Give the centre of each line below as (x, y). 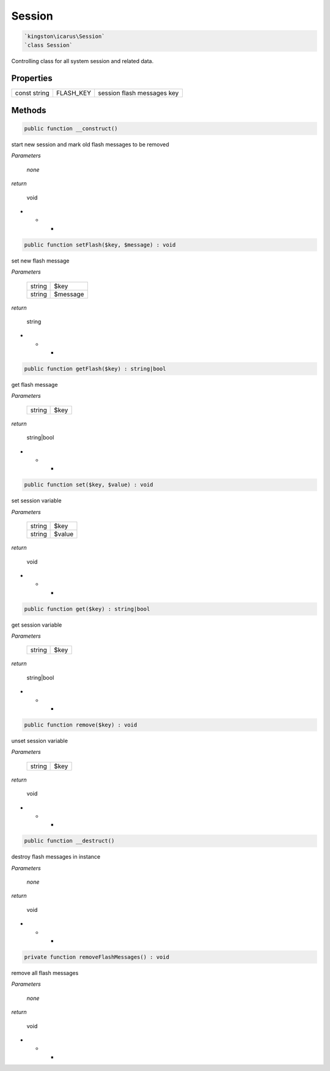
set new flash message (40, 261)
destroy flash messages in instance (56, 857)
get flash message (35, 385)
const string (32, 93)
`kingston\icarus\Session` (64, 36)
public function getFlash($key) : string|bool (95, 369)
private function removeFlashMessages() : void (97, 957)
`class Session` (49, 45)
